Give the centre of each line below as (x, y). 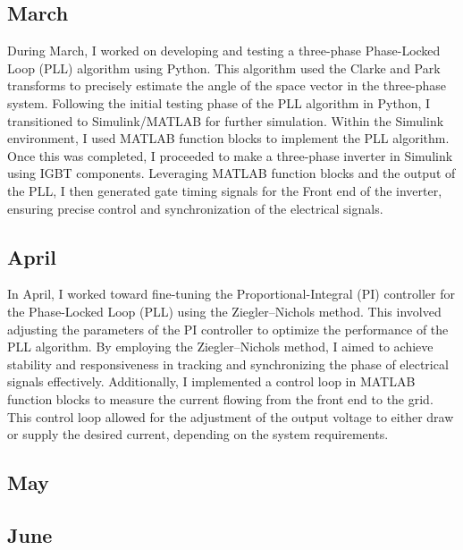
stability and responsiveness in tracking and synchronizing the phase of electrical (228, 364)
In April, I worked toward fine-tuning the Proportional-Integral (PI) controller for (231, 294)
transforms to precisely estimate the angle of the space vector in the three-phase (227, 85)
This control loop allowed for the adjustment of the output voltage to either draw (231, 416)
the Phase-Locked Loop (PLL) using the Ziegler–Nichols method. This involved (224, 311)
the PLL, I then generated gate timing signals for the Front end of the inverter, (225, 190)
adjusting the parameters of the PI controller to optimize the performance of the (228, 329)
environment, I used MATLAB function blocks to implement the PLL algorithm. (228, 138)
